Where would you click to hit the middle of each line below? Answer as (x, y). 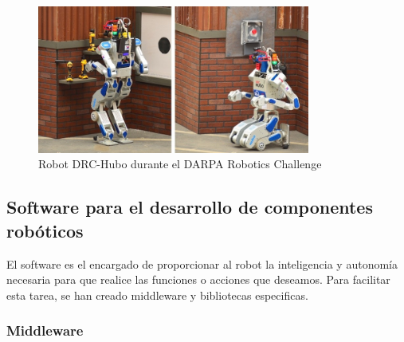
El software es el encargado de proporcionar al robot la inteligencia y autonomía (202, 263)
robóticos (45, 230)
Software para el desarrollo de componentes (190, 207)
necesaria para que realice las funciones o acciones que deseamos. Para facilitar (198, 279)
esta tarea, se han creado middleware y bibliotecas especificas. (157, 295)
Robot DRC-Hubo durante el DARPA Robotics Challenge (180, 164)
